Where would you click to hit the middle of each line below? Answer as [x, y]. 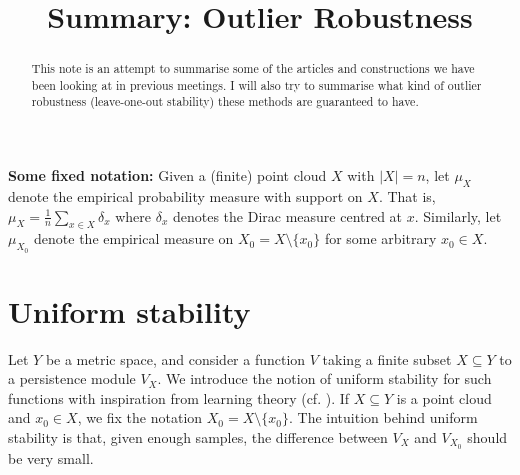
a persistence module [72, 378]
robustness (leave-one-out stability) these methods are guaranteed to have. [225, 101]
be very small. [51, 457]
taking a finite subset [387, 358]
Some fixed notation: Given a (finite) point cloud [167, 175]
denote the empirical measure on [134, 238]
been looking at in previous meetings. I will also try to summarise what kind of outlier [256, 84]
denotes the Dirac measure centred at [287, 215]
